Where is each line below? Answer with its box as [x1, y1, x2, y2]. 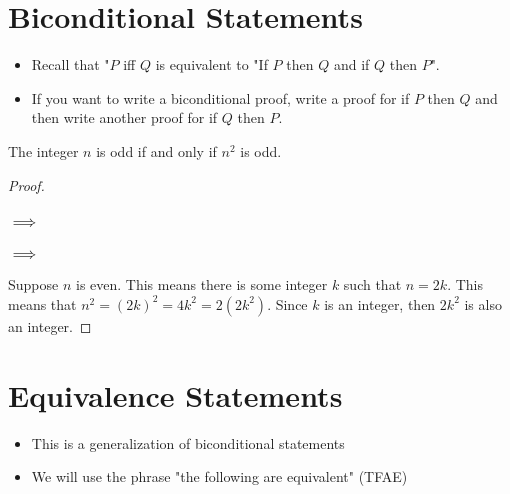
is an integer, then [324, 293, 436, 314]
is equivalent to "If [155, 54, 268, 75]
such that [343, 274, 402, 295]
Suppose [8, 274, 59, 295]
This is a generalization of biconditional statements [31, 432, 345, 453]
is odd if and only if [96, 140, 217, 161]
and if [333, 54, 370, 75]
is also [464, 293, 502, 314]
